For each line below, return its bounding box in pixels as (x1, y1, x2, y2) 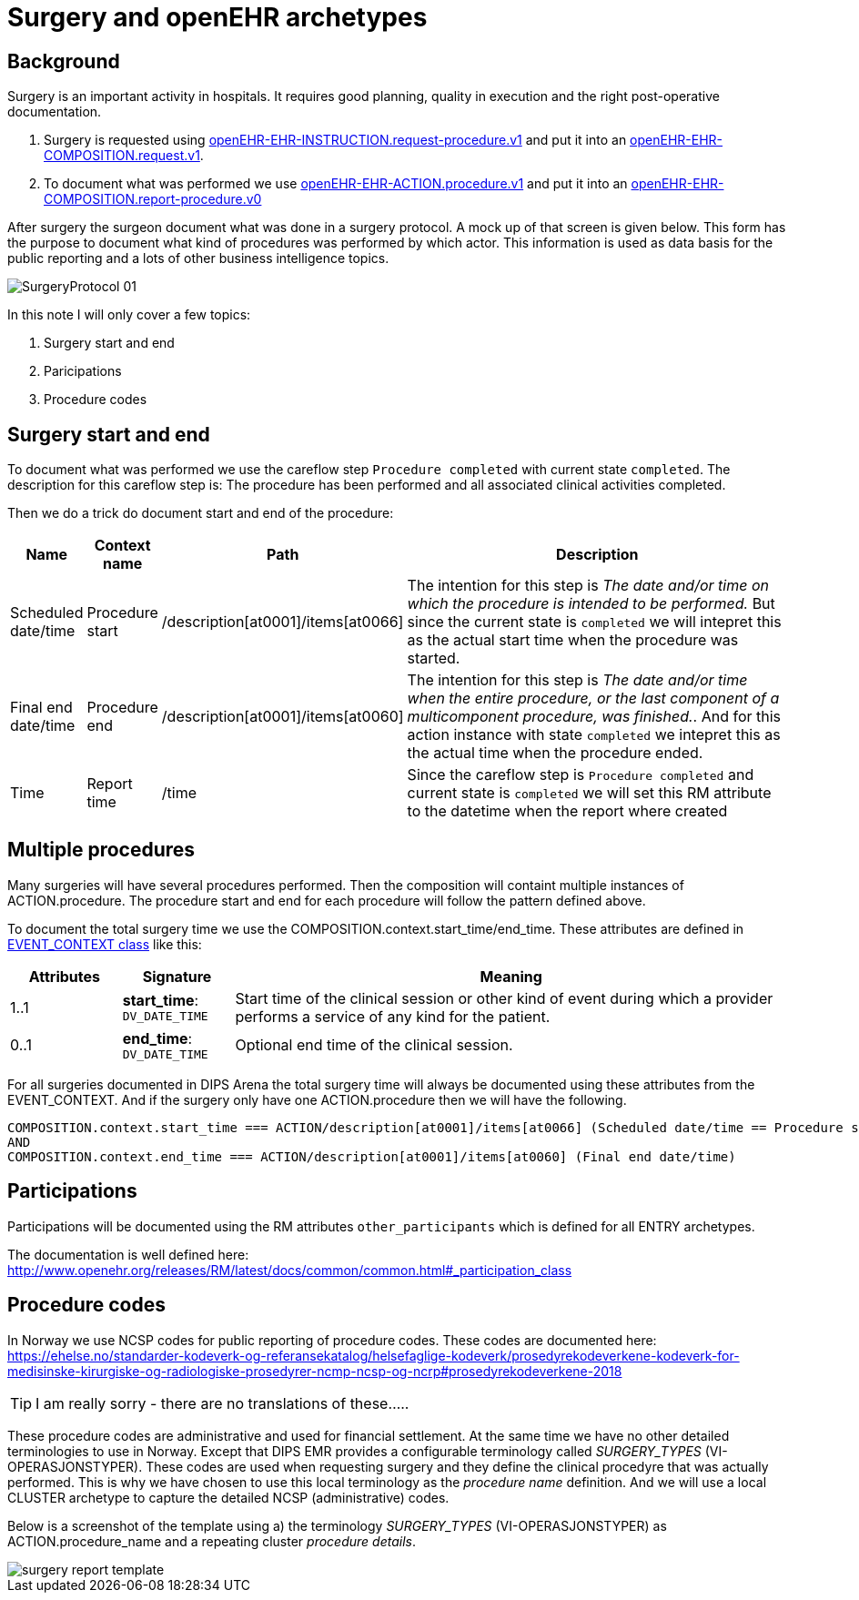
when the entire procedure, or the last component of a (407, 689, 780, 708)
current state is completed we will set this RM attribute (407, 784, 772, 803)
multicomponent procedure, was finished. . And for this (407, 707, 782, 726)
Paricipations (44, 363, 122, 380)
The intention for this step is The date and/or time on (407, 576, 769, 595)
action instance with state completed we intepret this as (407, 725, 781, 744)
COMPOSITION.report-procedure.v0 (44, 191, 262, 208)
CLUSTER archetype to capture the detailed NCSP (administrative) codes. (7, 1489, 450, 1505)
